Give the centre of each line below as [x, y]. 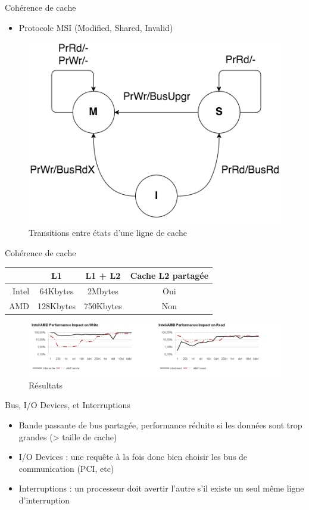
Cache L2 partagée [169, 275]
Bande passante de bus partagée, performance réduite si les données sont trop [160, 425]
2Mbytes [103, 290]
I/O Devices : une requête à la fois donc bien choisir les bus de [133, 457]
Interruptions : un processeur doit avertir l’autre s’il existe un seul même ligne [161, 488]
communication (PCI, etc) [66, 468]
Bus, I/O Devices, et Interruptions [68, 405]
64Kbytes [57, 290]
